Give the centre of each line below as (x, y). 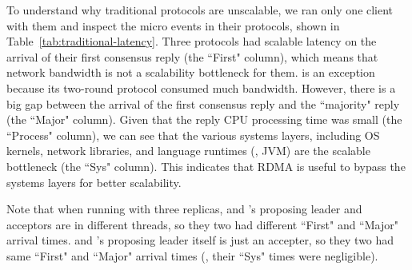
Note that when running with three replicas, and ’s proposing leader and (184, 209)
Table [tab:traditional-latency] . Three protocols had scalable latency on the (192, 41)
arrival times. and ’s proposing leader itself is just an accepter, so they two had (200, 240)
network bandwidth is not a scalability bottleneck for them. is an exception (191, 72)
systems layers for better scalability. (94, 182)
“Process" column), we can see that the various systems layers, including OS (193, 135)
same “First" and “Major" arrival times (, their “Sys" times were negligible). (192, 255)
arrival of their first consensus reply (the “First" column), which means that (192, 56)
